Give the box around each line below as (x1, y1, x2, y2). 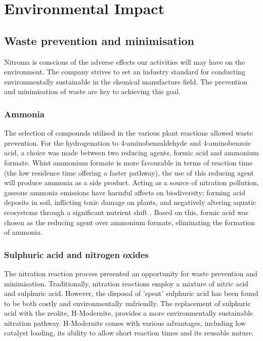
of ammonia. (4, 227, 42, 237)
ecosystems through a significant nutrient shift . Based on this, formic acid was (4, 206, 249, 217)
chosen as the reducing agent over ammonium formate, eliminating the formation (4, 217, 255, 227)
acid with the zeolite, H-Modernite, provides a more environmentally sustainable (4, 308, 253, 318)
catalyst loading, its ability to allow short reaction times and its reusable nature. (4, 327, 254, 338)
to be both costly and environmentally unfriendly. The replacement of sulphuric (4, 297, 251, 308)
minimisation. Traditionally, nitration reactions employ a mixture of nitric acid (4, 278, 249, 288)
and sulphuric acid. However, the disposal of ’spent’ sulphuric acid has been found (4, 288, 258, 299)
